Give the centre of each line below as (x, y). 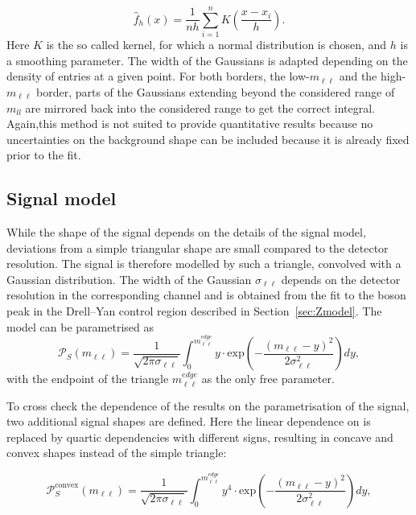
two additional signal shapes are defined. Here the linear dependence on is (189, 421)
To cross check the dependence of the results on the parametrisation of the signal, (208, 405)
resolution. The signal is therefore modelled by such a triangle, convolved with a (204, 264)
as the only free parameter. (268, 379)
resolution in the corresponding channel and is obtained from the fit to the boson (206, 295)
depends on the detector (341, 279)
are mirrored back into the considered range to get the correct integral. (200, 107)
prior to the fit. (44, 155)
